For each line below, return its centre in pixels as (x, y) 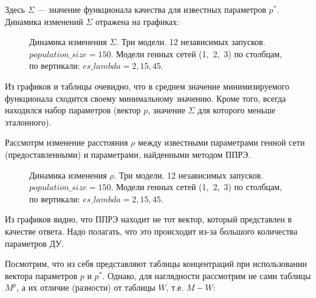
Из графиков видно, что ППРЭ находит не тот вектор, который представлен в (149, 219)
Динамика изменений (44, 21)
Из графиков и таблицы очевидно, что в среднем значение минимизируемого (147, 86)
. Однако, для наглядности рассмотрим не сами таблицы (207, 275)
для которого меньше (237, 110)
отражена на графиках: (137, 21)
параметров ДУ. (35, 243)
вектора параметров (41, 275)
